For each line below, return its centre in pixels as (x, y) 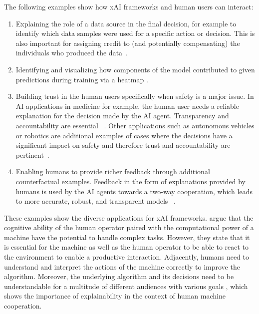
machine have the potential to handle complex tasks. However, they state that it (127, 237)
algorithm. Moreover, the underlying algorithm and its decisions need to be (119, 276)
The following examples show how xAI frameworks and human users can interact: (129, 6)
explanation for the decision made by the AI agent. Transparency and (122, 116)
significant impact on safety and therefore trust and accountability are (123, 145)
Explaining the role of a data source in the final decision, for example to (126, 23)
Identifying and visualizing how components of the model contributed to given (135, 69)
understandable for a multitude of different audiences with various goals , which (126, 286)
